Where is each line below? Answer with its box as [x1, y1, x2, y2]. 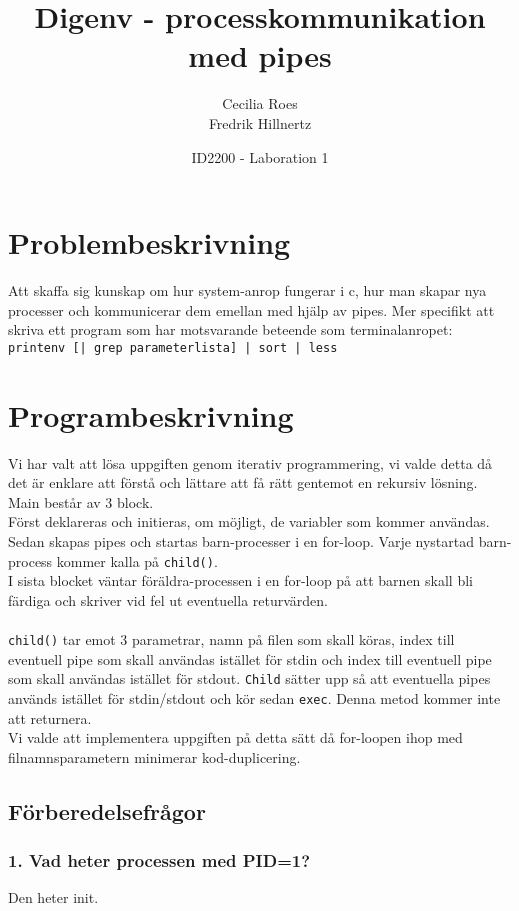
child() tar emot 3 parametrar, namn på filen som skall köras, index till [8, 629, 455, 649]
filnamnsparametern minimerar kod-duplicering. [8, 746, 301, 767]
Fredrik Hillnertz [208, 112, 312, 133]
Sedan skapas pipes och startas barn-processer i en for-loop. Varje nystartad [8, 530, 475, 551]
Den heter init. [8, 887, 99, 908]
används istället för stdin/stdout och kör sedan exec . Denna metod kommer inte [8, 687, 501, 708]
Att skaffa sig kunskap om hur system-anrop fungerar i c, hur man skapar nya [8, 280, 487, 301]
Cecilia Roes [222, 93, 298, 114]
